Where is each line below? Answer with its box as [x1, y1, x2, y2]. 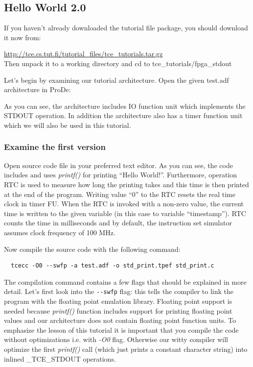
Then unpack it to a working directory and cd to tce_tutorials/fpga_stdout [4, 58, 232, 68]
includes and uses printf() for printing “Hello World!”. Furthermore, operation [4, 170, 237, 180]
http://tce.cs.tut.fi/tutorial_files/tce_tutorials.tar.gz [4, 49, 163, 59]
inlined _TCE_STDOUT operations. [4, 353, 116, 364]
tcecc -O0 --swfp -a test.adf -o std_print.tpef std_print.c [11, 262, 214, 269]
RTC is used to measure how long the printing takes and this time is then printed [4, 179, 249, 189]
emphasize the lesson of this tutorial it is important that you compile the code [4, 324, 239, 335]
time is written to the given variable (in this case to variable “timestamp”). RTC [4, 208, 246, 218]
